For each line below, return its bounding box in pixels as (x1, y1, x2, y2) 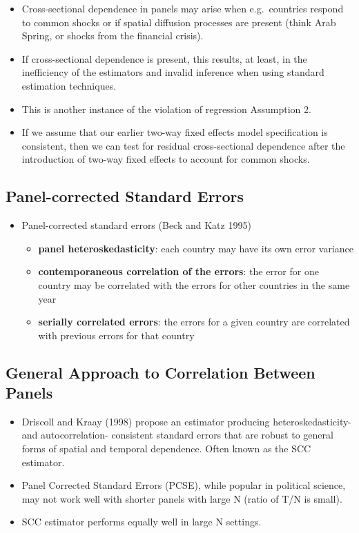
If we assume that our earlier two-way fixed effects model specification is (21, 125, 328, 139)
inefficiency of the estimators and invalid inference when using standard (21, 65, 324, 79)
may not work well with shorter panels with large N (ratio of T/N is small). (21, 491, 342, 505)
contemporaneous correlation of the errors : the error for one (38, 264, 319, 279)
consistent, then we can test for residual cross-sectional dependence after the (21, 138, 345, 152)
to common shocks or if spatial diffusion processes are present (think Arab (21, 14, 336, 29)
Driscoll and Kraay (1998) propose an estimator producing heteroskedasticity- (21, 414, 352, 428)
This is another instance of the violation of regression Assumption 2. (21, 101, 311, 116)
